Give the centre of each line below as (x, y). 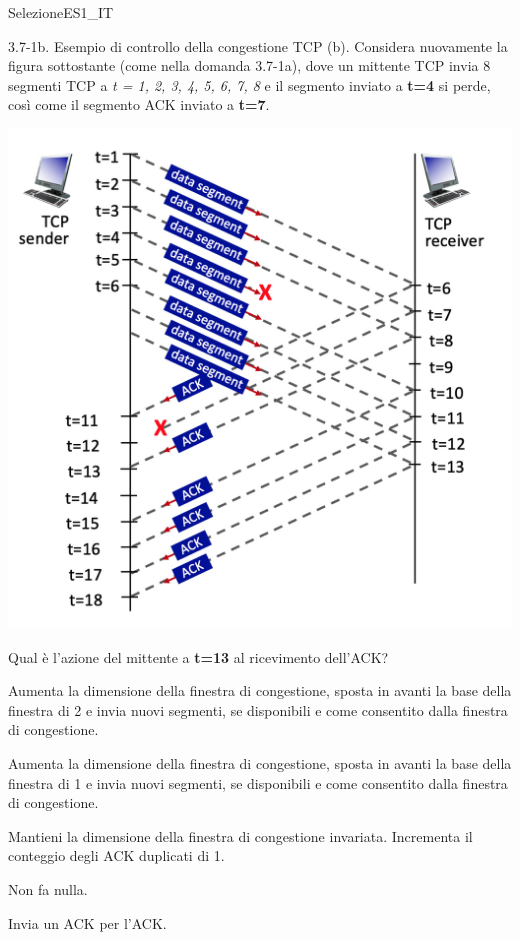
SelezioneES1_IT (61, 12)
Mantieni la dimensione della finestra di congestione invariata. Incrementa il (240, 835)
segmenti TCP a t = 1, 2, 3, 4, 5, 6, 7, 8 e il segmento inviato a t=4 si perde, (249, 84)
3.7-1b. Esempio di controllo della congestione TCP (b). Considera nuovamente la (258, 45)
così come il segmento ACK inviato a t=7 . (139, 104)
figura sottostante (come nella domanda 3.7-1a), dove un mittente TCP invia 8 (249, 65)
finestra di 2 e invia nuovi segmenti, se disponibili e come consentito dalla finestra (258, 709)
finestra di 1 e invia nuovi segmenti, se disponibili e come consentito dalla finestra (258, 782)
